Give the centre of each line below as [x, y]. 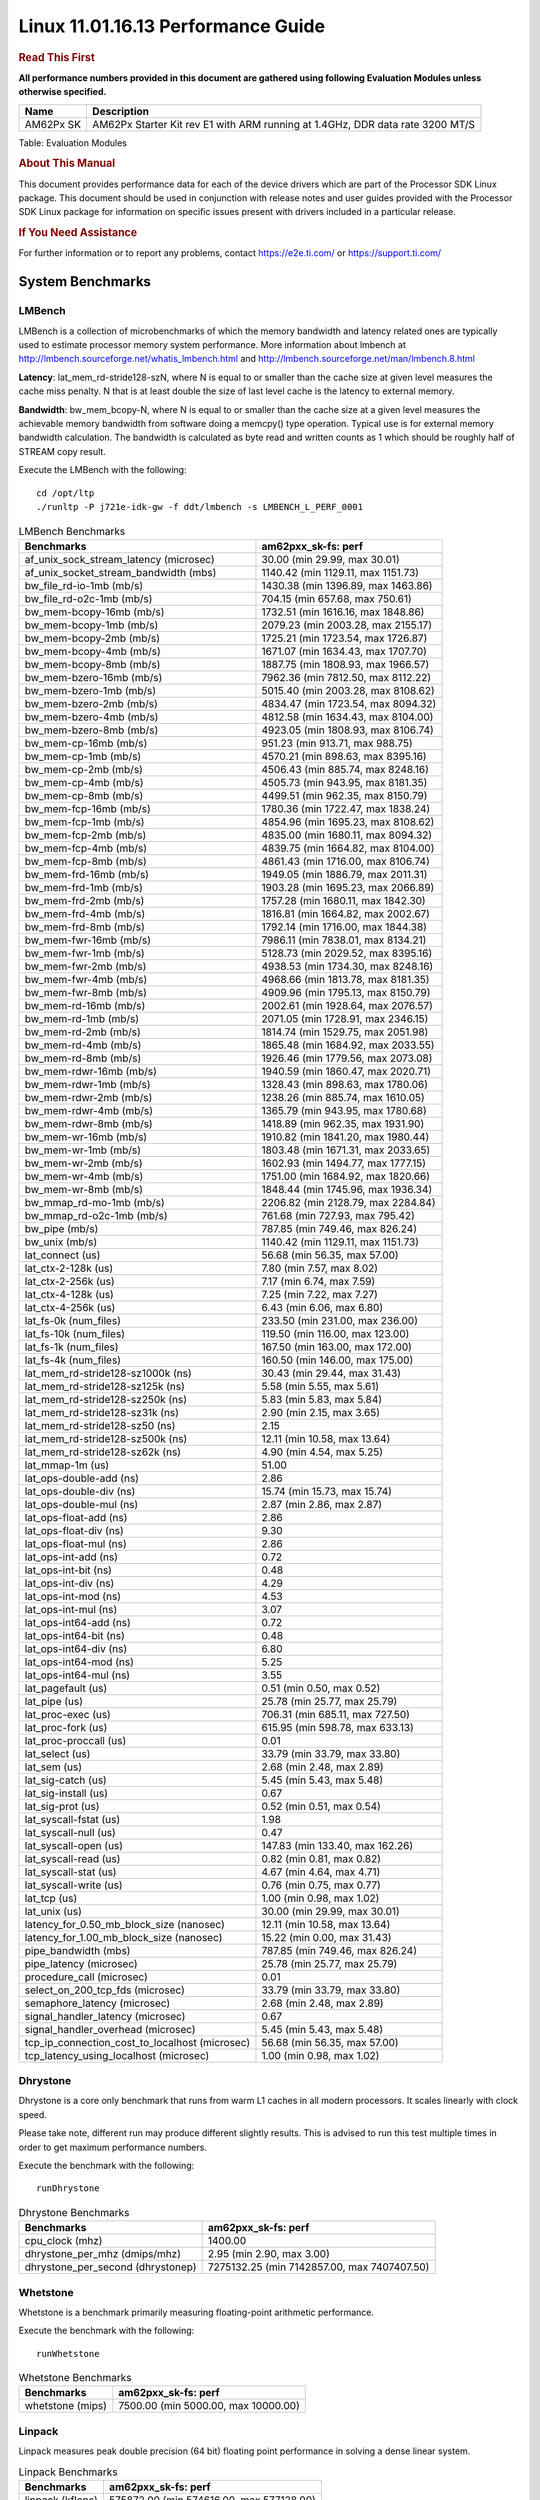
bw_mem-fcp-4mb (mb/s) [85, 848]
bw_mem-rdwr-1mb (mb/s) [87, 1084]
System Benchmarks [85, 281]
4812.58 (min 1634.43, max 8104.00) [347, 717]
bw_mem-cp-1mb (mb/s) [83, 756]
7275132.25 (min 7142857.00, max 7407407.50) [318, 2267]
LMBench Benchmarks [72, 531]
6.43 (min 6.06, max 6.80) [322, 1307]
